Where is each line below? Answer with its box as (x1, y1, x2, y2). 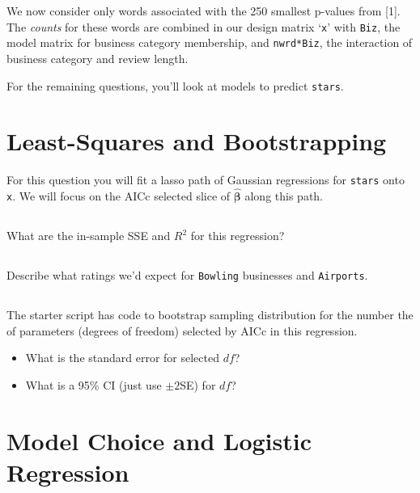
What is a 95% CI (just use (25, 377, 162, 394)
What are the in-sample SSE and (6, 227, 171, 244)
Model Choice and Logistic (6, 423, 312, 457)
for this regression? (190, 227, 285, 244)
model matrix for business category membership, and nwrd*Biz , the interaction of (6, 34, 413, 51)
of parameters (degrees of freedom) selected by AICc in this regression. (6, 322, 358, 339)
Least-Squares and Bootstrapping (6, 124, 387, 158)
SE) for (180, 377, 216, 394)
